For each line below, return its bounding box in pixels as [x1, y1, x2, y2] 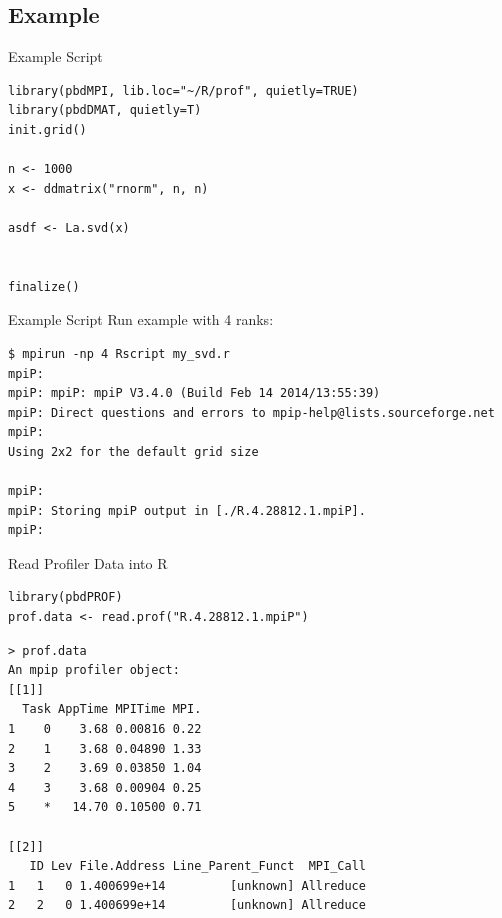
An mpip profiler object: [8, 663, 180, 678]
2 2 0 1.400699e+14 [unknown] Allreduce [8, 898, 366, 913]
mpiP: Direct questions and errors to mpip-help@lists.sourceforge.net [8, 405, 495, 420]
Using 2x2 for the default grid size [8, 444, 259, 459]
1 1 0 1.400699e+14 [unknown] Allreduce [8, 878, 366, 893]
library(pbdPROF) [8, 590, 123, 605]
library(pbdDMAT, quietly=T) [8, 103, 202, 118]
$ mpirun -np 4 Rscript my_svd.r [8, 346, 230, 361]
